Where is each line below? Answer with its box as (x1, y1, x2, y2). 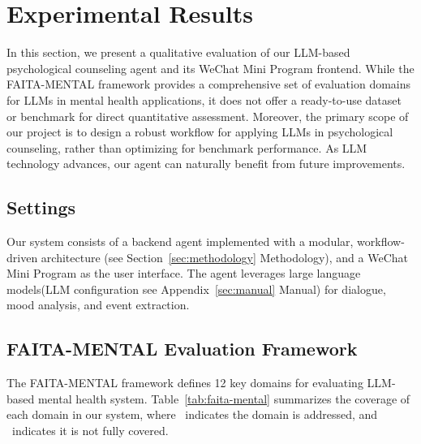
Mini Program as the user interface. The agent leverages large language (6, 265, 361, 282)
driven (6, 248, 38, 265)
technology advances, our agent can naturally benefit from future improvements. (6, 155, 406, 172)
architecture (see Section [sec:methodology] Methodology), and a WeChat (41, 248, 408, 265)
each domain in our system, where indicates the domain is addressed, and (6, 406, 378, 423)
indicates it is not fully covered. (11, 422, 169, 439)
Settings (6, 195, 75, 220)
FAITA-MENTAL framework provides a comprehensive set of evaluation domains (6, 75, 411, 93)
